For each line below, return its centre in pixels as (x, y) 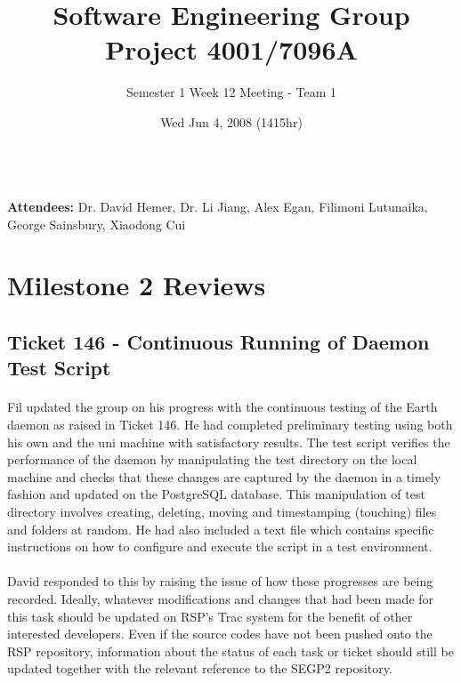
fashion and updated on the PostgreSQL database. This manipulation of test (216, 494)
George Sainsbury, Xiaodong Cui (97, 224)
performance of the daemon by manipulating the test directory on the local (212, 459)
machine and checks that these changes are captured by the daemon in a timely (224, 476)
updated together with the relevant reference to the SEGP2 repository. (200, 668)
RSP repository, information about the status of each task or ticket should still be (230, 651)
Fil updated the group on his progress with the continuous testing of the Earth (222, 407)
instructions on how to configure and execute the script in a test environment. (220, 546)
